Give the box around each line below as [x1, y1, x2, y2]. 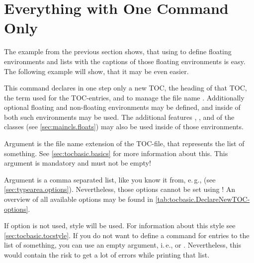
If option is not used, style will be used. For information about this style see [4, 220, 236, 231]
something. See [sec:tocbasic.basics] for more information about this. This [4, 148, 228, 158]
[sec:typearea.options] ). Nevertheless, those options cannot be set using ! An [4, 184, 236, 194]
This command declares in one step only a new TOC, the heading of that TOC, [4, 83, 247, 93]
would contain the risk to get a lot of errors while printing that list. [4, 250, 210, 260]
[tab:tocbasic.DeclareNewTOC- [155, 194, 250, 204]
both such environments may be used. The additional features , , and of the [4, 111, 235, 122]
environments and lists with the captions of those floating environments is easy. [4, 56, 246, 66]
